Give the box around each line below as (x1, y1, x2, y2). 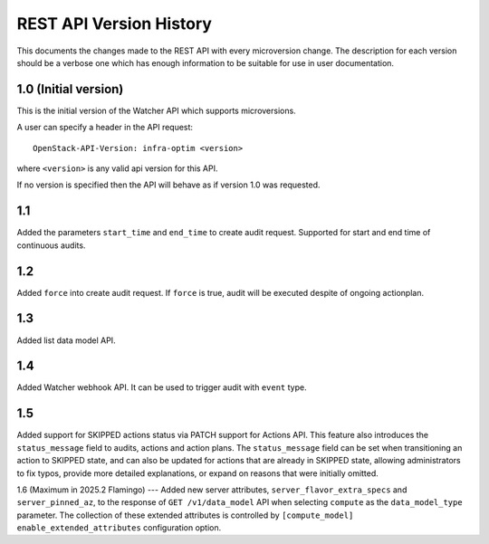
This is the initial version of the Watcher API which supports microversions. (16, 105, 296, 116)
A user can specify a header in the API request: (16, 122, 194, 133)
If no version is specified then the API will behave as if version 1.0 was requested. (16, 179, 321, 190)
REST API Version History (16, 14, 213, 33)
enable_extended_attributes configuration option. (16, 522, 222, 533)
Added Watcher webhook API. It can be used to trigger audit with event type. (16, 382, 307, 393)
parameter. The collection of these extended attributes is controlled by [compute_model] (16, 510, 354, 520)
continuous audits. (16, 240, 86, 251)
